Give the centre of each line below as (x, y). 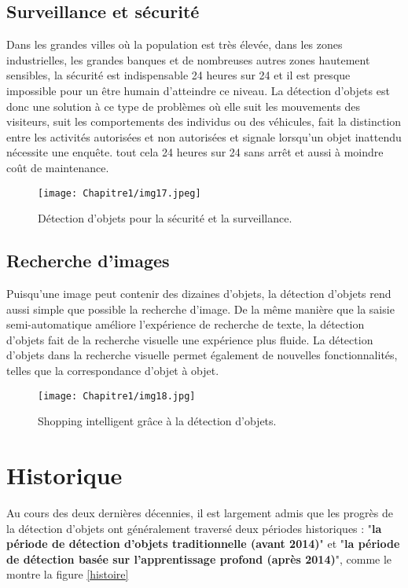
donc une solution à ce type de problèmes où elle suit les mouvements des (183, 106)
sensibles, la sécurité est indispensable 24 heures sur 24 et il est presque (178, 75)
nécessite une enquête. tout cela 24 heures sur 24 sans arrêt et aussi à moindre (195, 152)
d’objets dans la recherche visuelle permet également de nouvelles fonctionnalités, (202, 355)
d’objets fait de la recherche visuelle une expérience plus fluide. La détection (190, 339)
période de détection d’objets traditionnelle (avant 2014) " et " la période (203, 544)
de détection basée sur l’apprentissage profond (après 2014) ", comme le (199, 559)
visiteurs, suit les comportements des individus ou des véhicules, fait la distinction (204, 121)
